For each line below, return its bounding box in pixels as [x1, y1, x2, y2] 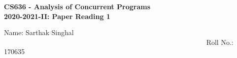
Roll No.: [206, 37, 234, 47]
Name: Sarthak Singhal [4, 27, 74, 38]
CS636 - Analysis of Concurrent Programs [4, 1, 151, 11]
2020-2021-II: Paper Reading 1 [4, 11, 110, 21]
